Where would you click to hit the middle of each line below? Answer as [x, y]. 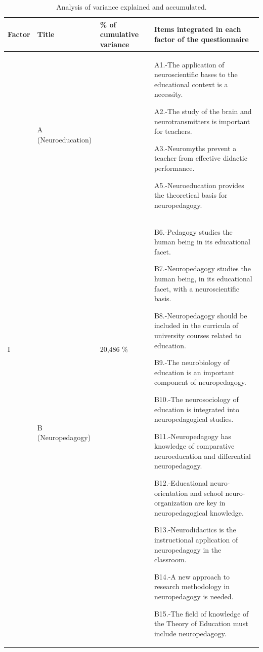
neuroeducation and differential [202, 456]
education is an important [194, 372]
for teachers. [173, 131]
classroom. [170, 559]
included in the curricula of [196, 325]
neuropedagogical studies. [194, 419]
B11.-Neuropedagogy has [192, 436]
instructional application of [196, 540]
